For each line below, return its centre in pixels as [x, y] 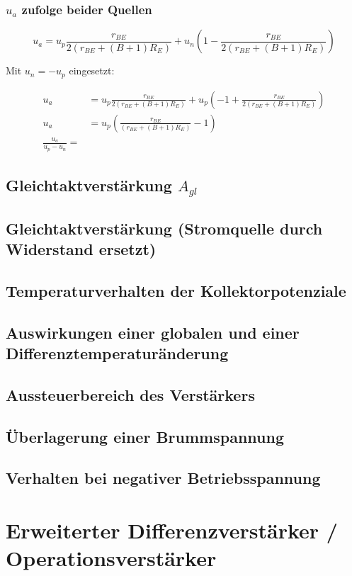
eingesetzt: [92, 70]
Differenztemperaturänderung [117, 353]
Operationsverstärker [111, 558]
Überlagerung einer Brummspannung [145, 436]
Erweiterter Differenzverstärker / [172, 530]
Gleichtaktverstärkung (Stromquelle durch [164, 228]
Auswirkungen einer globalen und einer [153, 332]
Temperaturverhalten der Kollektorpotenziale [176, 290]
